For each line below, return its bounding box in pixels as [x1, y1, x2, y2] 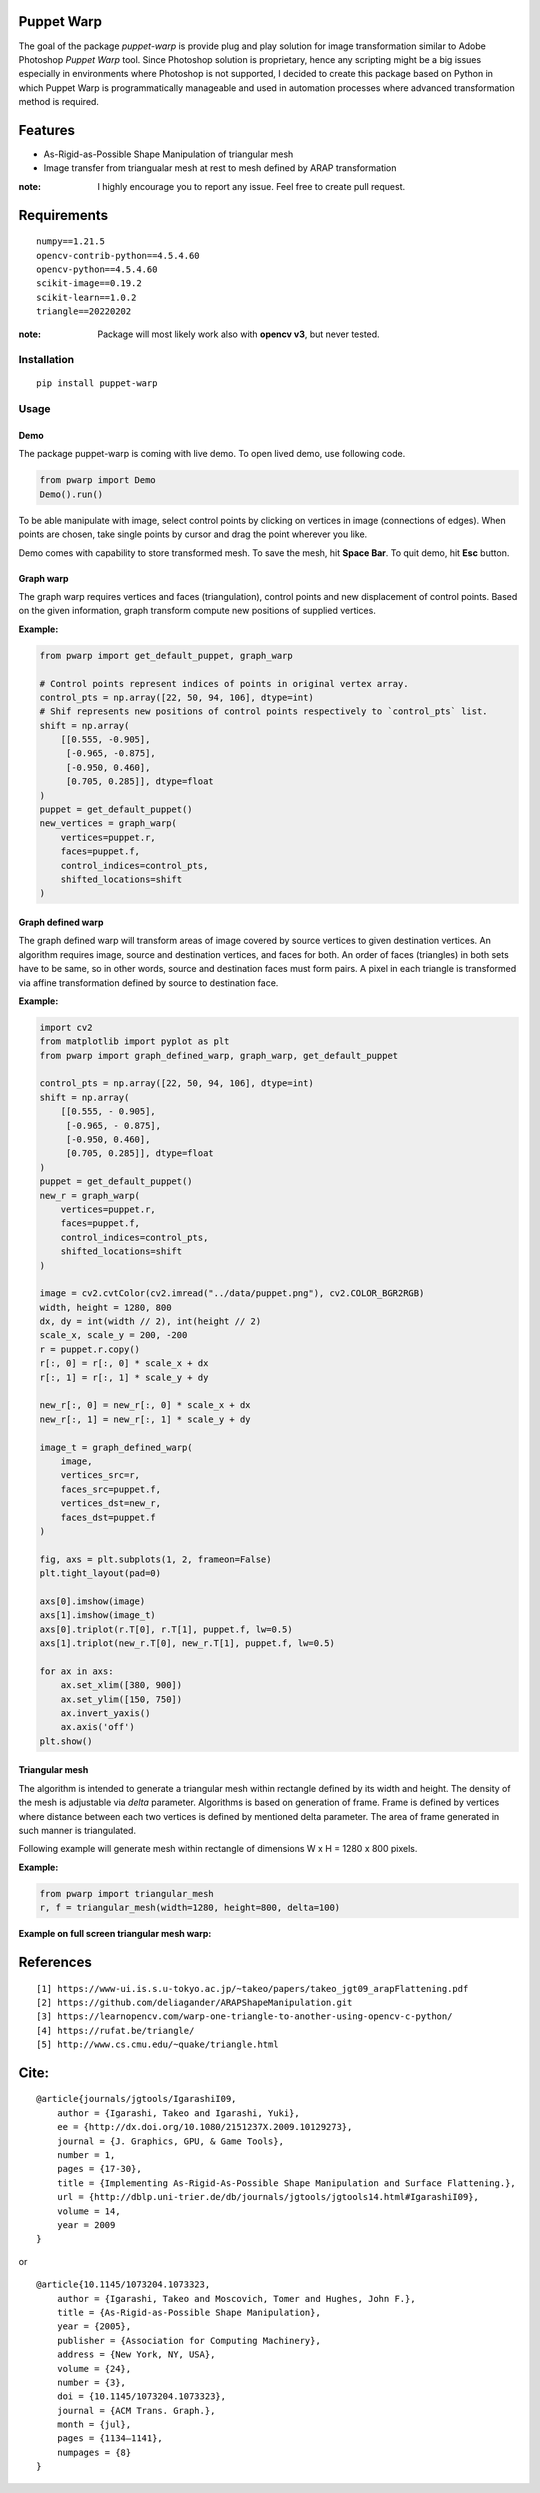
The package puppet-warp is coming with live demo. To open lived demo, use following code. [18, 448, 406, 460]
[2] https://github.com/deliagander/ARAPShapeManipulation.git [36, 1996, 353, 2008]
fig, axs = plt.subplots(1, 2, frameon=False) [39, 1553, 272, 1565]
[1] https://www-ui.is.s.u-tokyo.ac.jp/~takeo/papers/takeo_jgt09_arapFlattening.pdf [36, 1983, 469, 1994]
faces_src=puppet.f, [60, 1483, 162, 1495]
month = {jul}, [56, 2419, 132, 2430]
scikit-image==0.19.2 [36, 278, 142, 289]
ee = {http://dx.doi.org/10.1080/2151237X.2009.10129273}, [56, 2121, 353, 2133]
